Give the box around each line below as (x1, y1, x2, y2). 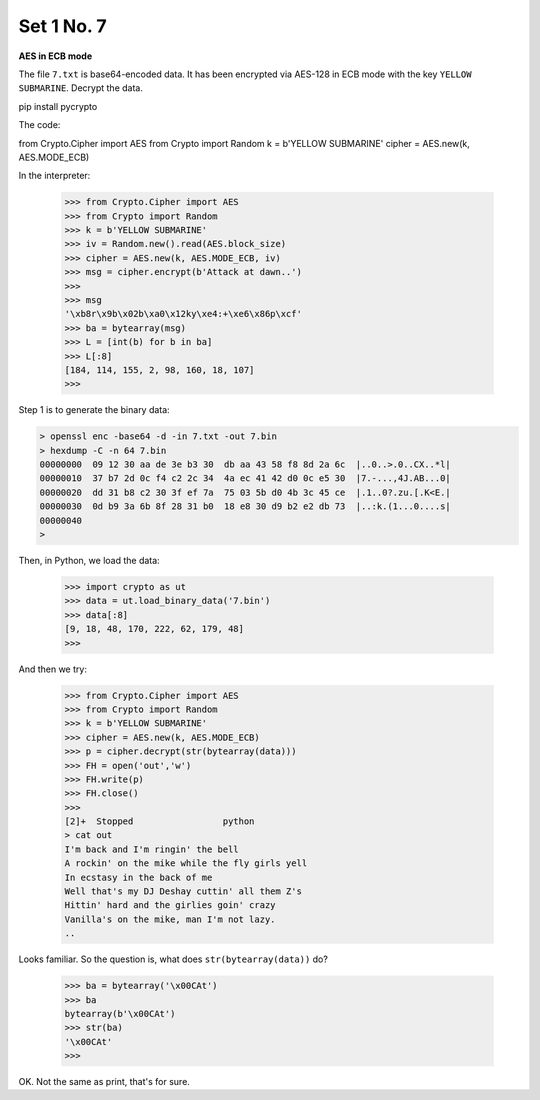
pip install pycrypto (18, 100, 98, 112)
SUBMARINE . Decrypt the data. (18, 82, 144, 94)
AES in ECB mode (18, 50, 93, 62)
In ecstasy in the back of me (64, 871, 213, 883)
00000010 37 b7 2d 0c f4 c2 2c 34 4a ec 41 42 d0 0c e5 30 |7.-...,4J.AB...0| (39, 473, 452, 484)
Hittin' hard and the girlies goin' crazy (64, 900, 276, 911)
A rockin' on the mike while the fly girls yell (64, 858, 308, 869)
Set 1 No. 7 (18, 15, 107, 37)
